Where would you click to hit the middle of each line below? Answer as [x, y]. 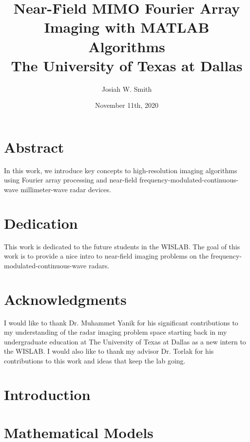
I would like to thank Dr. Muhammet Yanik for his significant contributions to [121, 322]
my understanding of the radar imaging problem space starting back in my [115, 332]
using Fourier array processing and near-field [71, 180]
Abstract [34, 147]
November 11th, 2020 [127, 105]
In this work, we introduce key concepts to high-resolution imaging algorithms [121, 170]
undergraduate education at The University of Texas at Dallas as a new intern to [125, 341]
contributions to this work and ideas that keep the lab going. [95, 361]
